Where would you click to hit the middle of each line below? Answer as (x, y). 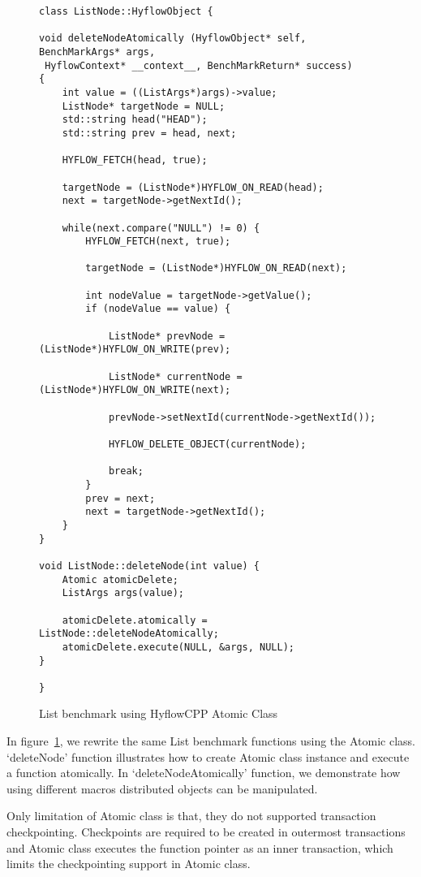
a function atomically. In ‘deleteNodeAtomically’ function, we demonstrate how (204, 773)
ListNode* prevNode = (167, 336)
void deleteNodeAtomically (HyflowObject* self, (173, 39)
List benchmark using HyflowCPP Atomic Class (159, 713)
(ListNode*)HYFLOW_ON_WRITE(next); (135, 390)
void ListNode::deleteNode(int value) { (150, 566)
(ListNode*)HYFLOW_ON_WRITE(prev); (135, 350)
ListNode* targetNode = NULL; (144, 106)
